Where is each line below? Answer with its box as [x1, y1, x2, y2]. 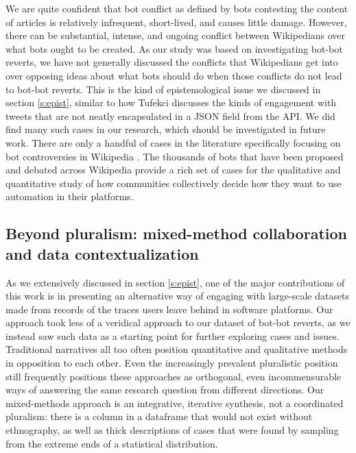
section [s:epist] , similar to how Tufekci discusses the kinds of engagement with [5, 95, 337, 110]
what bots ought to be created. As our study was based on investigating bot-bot [5, 41, 343, 56]
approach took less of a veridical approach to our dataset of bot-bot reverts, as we [5, 315, 351, 330]
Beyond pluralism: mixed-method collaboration [5, 223, 347, 244]
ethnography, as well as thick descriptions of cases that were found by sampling [5, 423, 339, 437]
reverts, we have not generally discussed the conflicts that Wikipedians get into [5, 55, 338, 69]
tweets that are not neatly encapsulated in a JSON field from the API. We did [5, 108, 335, 123]
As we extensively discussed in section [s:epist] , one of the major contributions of [5, 275, 345, 289]
